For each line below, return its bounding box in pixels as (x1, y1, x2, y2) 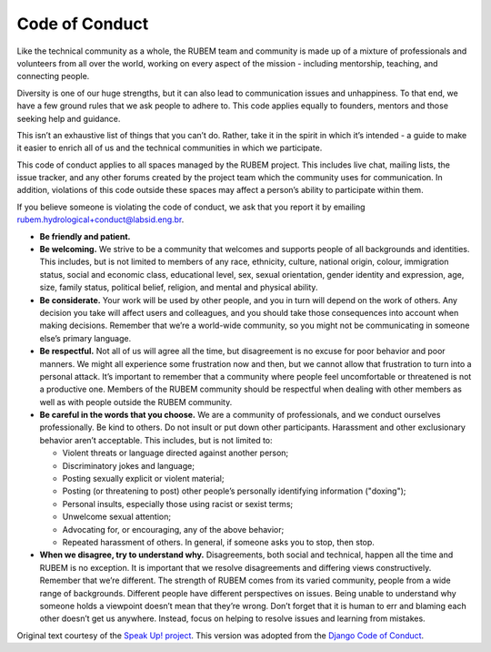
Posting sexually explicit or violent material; (62, 474, 225, 484)
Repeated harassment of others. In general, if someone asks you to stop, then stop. (62, 537, 375, 547)
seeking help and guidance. (16, 113, 121, 124)
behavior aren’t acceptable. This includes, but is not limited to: (39, 434, 273, 445)
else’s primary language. (39, 332, 132, 343)
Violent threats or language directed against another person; (62, 447, 289, 459)
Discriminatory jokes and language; (62, 460, 195, 471)
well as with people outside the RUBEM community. (39, 396, 233, 407)
